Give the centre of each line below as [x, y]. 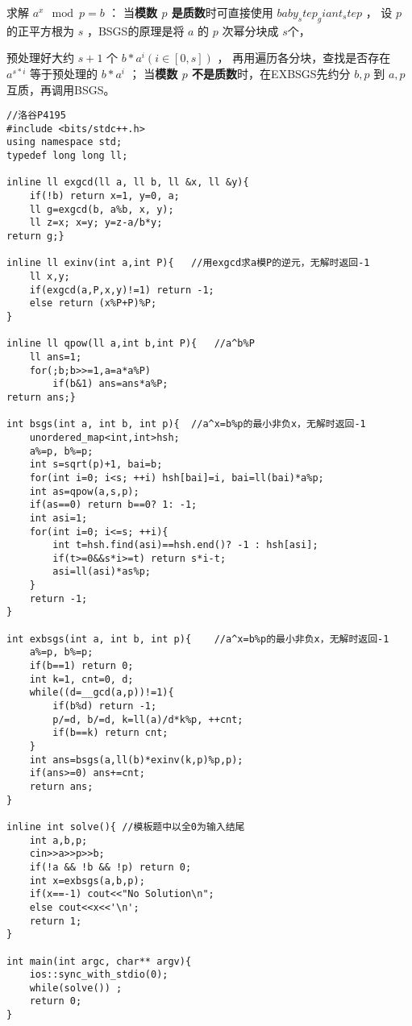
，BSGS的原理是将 [135, 30]
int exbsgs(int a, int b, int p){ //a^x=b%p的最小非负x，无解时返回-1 [198, 639]
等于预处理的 [64, 73]
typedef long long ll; [67, 156]
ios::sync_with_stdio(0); [99, 975]
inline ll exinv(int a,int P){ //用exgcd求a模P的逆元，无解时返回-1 [188, 263]
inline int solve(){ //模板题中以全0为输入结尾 [126, 827]
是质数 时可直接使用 [222, 12]
